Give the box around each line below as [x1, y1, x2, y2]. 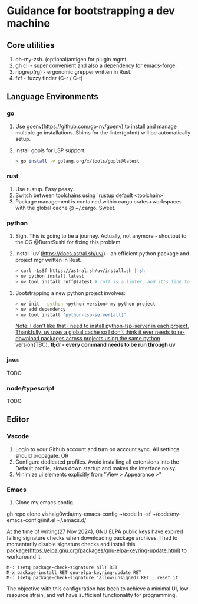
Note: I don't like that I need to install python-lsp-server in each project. [15, 323, 189, 330]
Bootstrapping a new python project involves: [15, 289, 126, 296]
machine [6, 17, 51, 30]
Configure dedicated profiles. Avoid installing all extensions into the [15, 458, 179, 465]
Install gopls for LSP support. [15, 146, 86, 154]
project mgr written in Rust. [15, 257, 82, 264]
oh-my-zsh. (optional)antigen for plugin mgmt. [15, 56, 128, 63]
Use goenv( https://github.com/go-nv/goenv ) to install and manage [15, 123, 177, 130]
